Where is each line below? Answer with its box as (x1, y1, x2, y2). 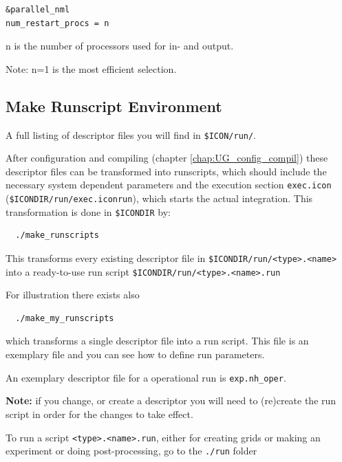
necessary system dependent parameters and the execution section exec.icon (6, 177, 332, 192)
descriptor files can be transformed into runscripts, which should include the (6, 164, 327, 178)
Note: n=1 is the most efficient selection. (6, 61, 177, 76)
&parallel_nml (6, 5, 70, 14)
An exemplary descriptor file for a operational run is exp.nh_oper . (6, 370, 286, 384)
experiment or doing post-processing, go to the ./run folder (6, 443, 257, 458)
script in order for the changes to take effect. (6, 406, 193, 421)
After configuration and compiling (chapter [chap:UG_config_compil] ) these (6, 151, 328, 165)
